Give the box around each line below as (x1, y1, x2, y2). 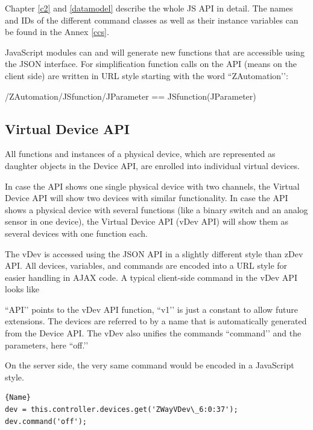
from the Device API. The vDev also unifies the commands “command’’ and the (5, 327, 302, 339)
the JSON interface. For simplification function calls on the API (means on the (5, 57, 297, 70)
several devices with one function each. (5, 226, 148, 239)
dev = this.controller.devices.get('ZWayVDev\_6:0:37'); (5, 405, 238, 414)
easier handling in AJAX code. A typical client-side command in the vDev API (5, 271, 297, 283)
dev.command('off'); (5, 417, 87, 426)
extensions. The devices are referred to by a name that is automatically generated (5, 315, 307, 327)
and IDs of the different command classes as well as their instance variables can (5, 13, 299, 26)
